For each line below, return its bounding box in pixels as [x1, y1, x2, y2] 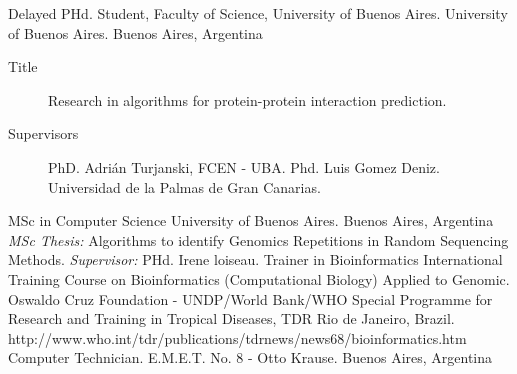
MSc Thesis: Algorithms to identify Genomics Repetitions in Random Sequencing [8, 229, 509, 250]
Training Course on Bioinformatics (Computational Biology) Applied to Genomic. [8, 268, 510, 289]
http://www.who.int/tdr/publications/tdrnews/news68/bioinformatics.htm [8, 327, 467, 348]
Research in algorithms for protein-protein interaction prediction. [48, 89, 447, 110]
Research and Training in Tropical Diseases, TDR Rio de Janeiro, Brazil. [8, 308, 455, 329]
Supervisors [8, 123, 79, 144]
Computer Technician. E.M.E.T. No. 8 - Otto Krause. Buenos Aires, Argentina [8, 347, 493, 368]
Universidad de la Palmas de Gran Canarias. [48, 176, 321, 197]
